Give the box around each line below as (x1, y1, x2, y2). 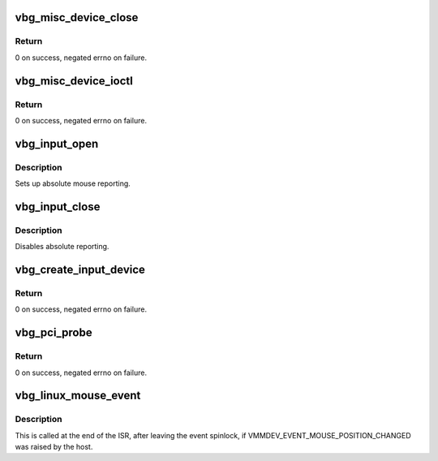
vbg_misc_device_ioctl (15, 74, 134, 88)
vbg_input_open (15, 136, 99, 150)
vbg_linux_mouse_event (15, 389, 141, 403)
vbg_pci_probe (15, 325, 92, 340)
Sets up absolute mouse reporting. (15, 179, 131, 188)
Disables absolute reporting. (15, 242, 109, 252)
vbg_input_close (15, 200, 101, 213)
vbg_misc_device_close (15, 11, 139, 24)
